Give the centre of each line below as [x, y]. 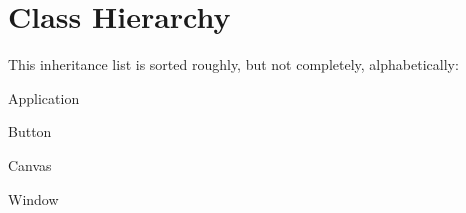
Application [44, 97]
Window [33, 198]
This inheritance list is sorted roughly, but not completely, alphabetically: [233, 64]
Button [30, 131]
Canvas [30, 164]
